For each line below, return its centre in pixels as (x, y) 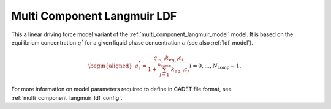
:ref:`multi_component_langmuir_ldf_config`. (67, 97)
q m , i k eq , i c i (169, 58)
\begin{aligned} (110, 66)
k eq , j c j (180, 70)
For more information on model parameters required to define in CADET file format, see (122, 89)
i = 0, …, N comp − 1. (215, 66)
